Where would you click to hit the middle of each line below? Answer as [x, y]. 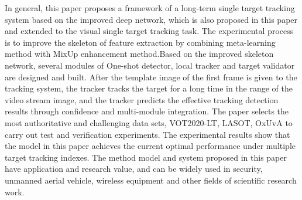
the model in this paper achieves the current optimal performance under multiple [150, 146]
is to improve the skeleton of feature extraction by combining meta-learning [140, 42]
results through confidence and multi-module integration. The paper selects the [147, 111]
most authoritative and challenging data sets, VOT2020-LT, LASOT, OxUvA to [149, 122]
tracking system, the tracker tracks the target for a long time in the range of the [149, 88]
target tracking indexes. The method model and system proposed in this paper [146, 157]
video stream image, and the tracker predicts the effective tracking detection [142, 99]
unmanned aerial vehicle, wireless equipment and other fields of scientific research [151, 180]
